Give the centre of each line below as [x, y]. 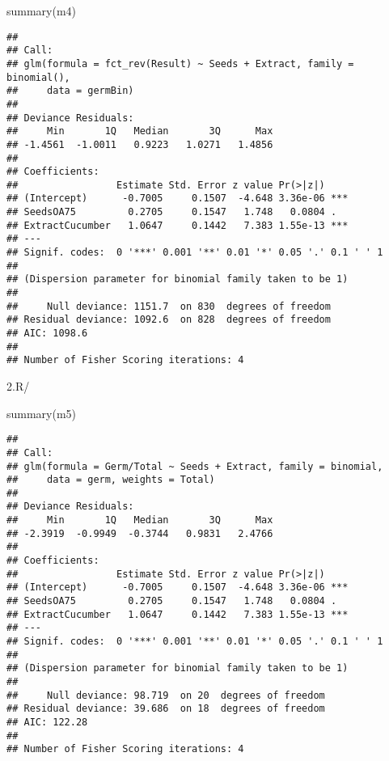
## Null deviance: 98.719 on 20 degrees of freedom [166, 695]
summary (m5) [42, 413]
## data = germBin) [70, 91]
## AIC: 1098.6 [47, 334]
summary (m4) [42, 11]
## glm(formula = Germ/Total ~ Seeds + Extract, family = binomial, [195, 466]
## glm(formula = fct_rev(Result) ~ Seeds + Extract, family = [180, 63]
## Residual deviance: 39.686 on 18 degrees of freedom [166, 709]
